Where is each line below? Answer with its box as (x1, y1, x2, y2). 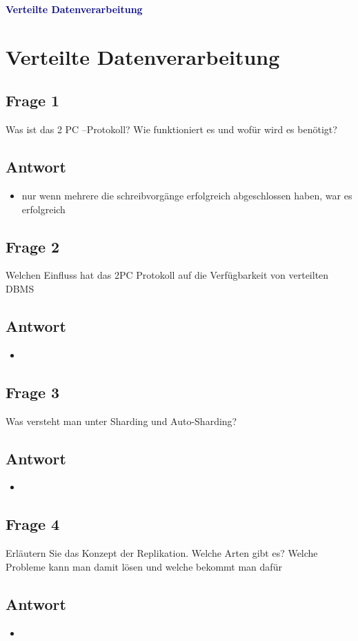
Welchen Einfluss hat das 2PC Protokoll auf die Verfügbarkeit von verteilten (6, 268, 329, 282)
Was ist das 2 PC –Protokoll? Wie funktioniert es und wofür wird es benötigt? (6, 122, 337, 137)
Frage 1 (6, 90, 60, 111)
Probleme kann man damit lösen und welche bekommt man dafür (6, 559, 282, 573)
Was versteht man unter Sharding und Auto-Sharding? (6, 413, 237, 428)
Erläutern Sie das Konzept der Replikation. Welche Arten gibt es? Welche (6, 546, 318, 560)
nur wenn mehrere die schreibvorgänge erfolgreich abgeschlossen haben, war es (21, 188, 352, 202)
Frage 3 (6, 381, 60, 402)
